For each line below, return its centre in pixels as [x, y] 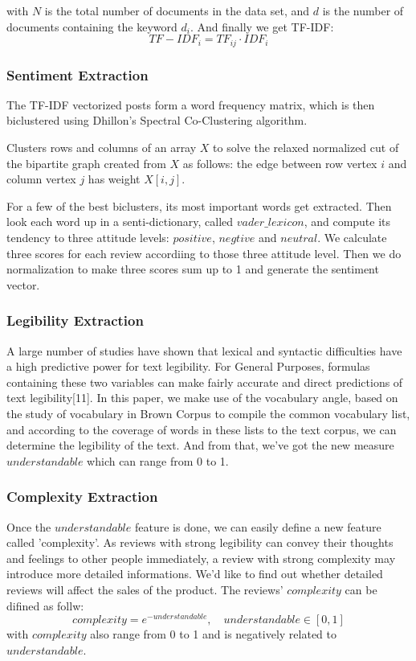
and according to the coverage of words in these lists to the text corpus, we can [202, 429]
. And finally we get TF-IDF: [262, 26]
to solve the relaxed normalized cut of [306, 148]
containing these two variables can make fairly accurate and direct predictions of [205, 382]
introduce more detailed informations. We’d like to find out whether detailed [195, 574]
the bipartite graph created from [86, 163]
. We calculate [352, 238]
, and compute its [347, 222]
